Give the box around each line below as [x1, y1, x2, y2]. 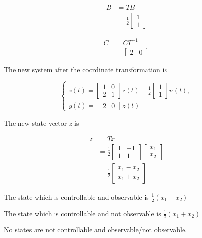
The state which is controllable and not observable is [4, 208, 161, 218]
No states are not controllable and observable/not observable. [4, 224, 187, 235]
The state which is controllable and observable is [4, 191, 149, 201]
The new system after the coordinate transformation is [4, 64, 167, 74]
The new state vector [4, 117, 67, 128]
